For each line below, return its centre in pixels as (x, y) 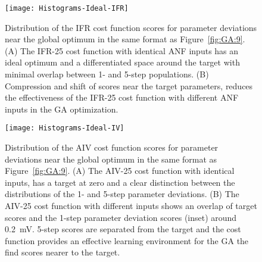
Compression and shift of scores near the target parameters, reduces (129, 85)
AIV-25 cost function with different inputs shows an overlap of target (131, 206)
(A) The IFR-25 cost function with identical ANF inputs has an (122, 50)
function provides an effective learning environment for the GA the (127, 240)
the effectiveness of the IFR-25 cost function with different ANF (122, 97)
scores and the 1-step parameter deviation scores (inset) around (121, 217)
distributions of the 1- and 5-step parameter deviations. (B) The (122, 194)
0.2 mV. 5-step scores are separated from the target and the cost (123, 229)
